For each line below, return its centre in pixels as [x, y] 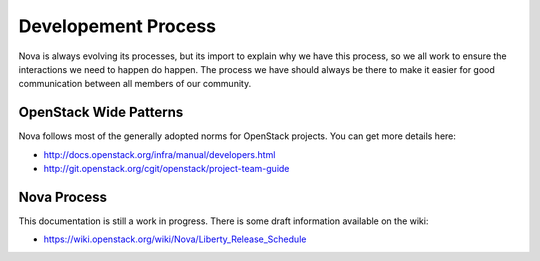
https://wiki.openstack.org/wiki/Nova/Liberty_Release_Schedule [175, 239]
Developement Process [117, 26]
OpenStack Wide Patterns [101, 112]
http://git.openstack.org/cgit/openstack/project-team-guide [166, 169]
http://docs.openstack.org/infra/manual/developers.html [159, 154]
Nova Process [62, 196]
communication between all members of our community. [135, 84]
